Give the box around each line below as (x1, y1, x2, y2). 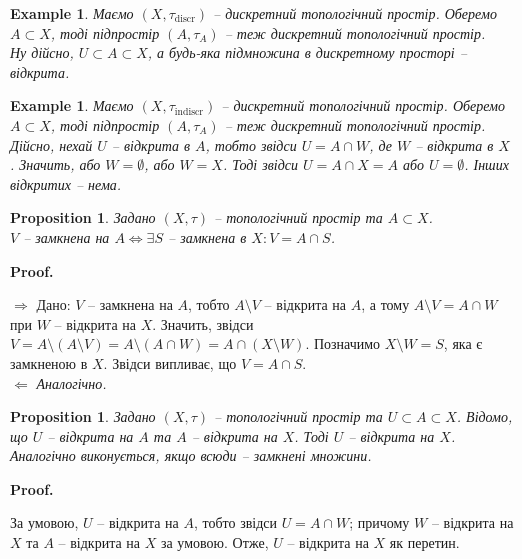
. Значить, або (10, 154, 101, 175)
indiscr (174, 106, 204, 117)
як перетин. (389, 532, 460, 553)
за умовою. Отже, (160, 532, 269, 553)
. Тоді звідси (222, 154, 298, 175)
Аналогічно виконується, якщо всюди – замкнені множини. (10, 445, 372, 466)
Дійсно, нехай (10, 134, 93, 155)
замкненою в (10, 352, 88, 373)
